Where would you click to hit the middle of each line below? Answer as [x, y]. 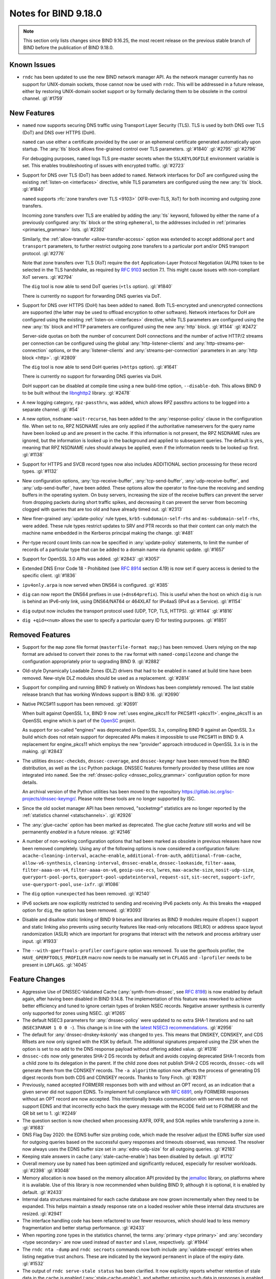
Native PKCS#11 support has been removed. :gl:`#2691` [80, 704]
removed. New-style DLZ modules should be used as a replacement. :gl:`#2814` [106, 678]
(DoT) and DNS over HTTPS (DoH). [59, 133]
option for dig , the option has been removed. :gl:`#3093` [82, 910]
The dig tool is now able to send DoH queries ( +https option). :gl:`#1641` [100, 367]
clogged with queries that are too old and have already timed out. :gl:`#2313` [103, 510]
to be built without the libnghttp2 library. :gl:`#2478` [77, 393]
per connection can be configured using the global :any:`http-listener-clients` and [108, 343]
